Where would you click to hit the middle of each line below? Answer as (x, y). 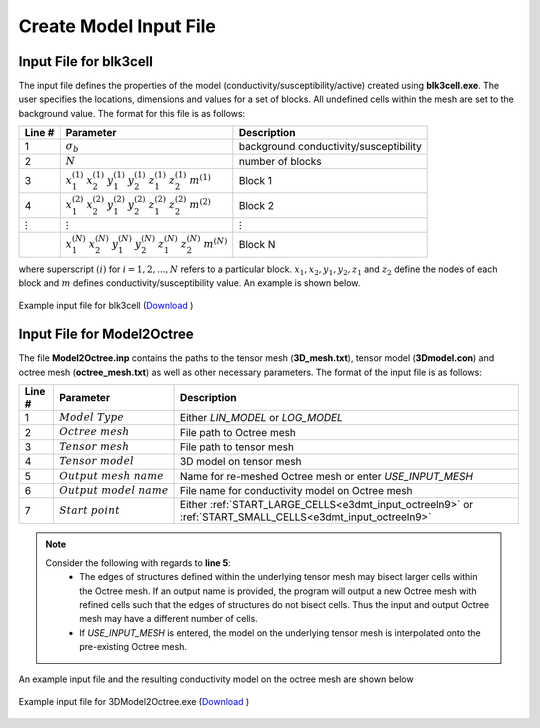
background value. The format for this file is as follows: (132, 113)
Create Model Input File (117, 26)
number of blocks (280, 161)
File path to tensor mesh (237, 447)
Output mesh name (111, 475)
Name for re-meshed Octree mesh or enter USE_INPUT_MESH (327, 476)
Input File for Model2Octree (106, 334)
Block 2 (256, 205)
